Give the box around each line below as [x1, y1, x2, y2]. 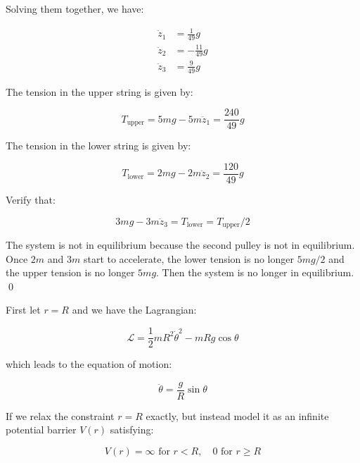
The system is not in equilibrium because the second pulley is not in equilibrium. [6, 237, 355, 252]
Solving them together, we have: [6, 1, 144, 16]
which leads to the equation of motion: [6, 357, 172, 371]
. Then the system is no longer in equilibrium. [156, 265, 354, 280]
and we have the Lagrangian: [72, 302, 197, 317]
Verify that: [6, 192, 56, 207]
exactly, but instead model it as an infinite [146, 408, 329, 423]
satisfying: [110, 422, 154, 437]
